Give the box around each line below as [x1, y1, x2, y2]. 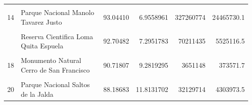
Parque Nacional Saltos [21, 79, 90, 90]
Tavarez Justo [21, 16, 62, 27]
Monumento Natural [21, 55, 81, 65]
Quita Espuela [21, 41, 63, 51]
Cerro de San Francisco [21, 64, 90, 75]
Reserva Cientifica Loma [21, 31, 94, 41]
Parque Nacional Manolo [21, 7, 94, 17]
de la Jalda [21, 89, 54, 99]
